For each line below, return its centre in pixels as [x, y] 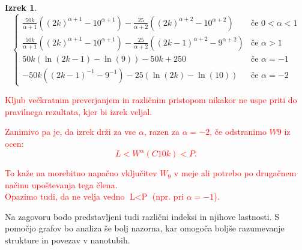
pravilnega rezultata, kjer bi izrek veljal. [79, 111]
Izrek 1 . [21, 7]
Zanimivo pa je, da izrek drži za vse [71, 132]
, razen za [162, 132]
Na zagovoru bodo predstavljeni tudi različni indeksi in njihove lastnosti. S [142, 216]
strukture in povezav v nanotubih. [68, 240]
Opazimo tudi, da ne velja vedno [65, 196]
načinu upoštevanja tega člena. [61, 184]
